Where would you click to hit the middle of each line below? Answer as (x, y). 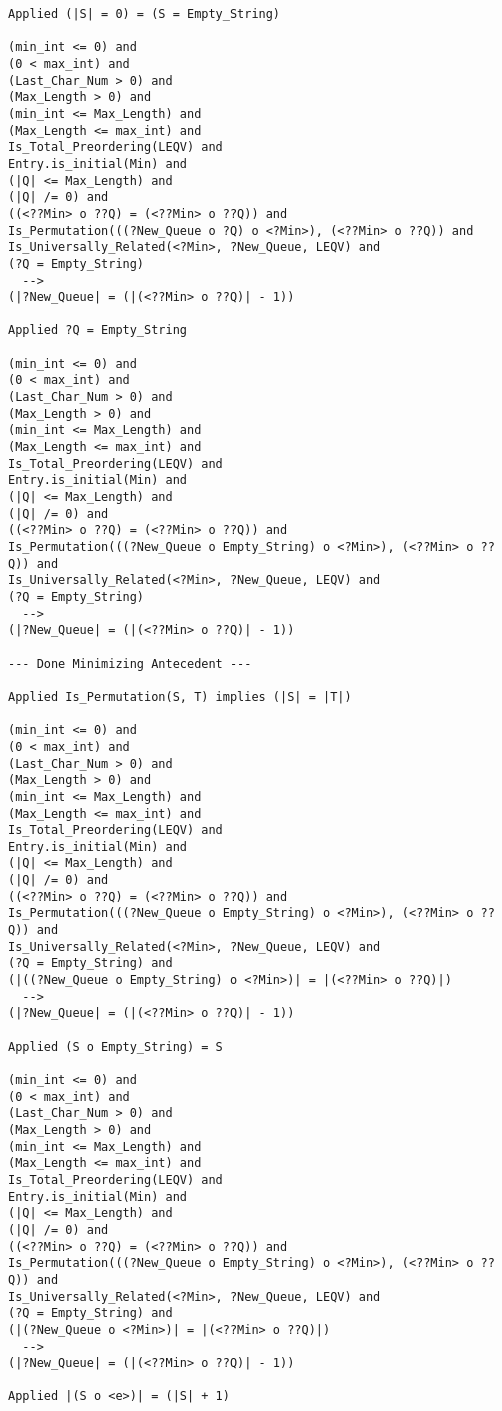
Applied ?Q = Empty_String (97, 330)
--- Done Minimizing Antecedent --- (130, 663)
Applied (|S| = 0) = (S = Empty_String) (144, 14)
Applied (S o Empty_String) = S (115, 1046)
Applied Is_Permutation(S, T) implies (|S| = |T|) (180, 696)
